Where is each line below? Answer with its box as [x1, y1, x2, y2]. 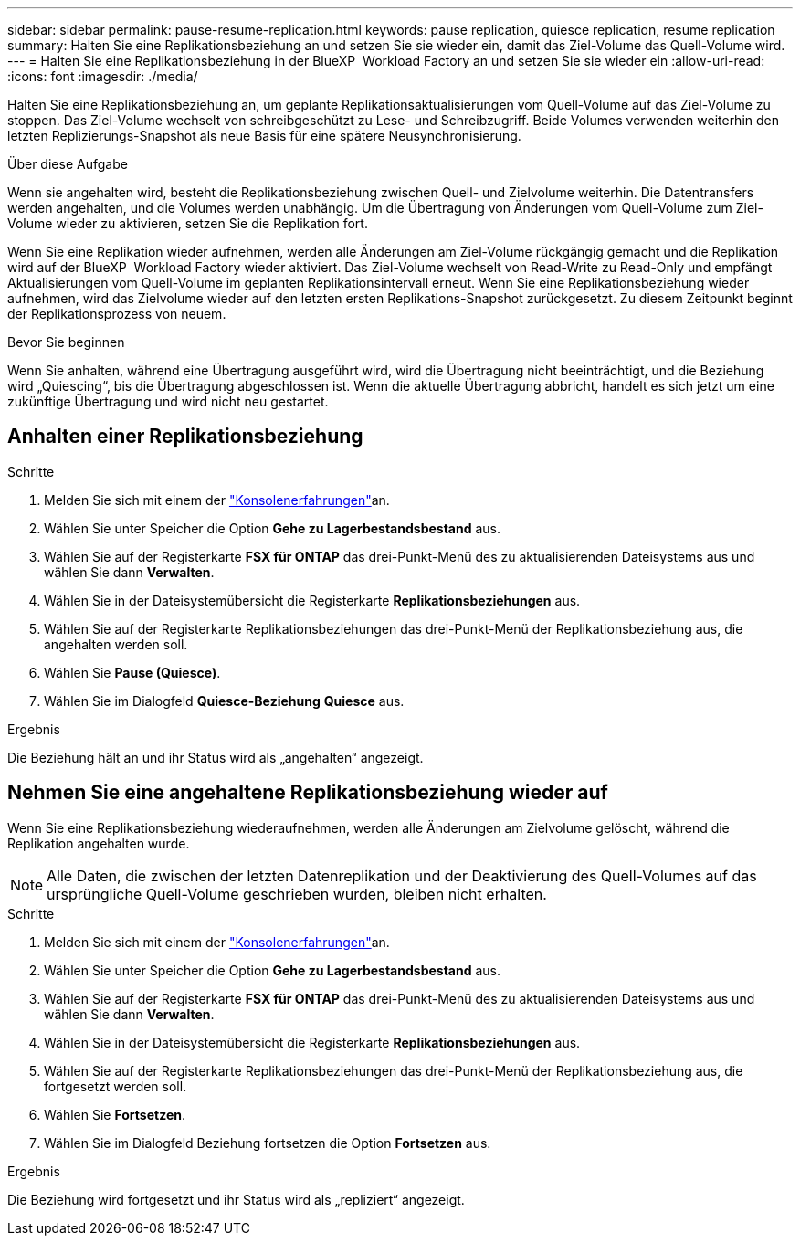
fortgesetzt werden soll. [44, 1078, 187, 1094]
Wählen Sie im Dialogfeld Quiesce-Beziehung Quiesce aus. [44, 692, 405, 709]
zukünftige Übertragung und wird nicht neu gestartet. [7, 394, 329, 409]
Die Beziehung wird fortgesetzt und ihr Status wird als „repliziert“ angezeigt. [7, 1191, 465, 1207]
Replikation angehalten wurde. [7, 835, 190, 851]
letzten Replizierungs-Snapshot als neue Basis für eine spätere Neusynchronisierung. [7, 128, 521, 143]
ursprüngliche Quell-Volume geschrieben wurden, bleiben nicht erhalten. [47, 884, 547, 903]
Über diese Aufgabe [7, 156, 128, 172]
